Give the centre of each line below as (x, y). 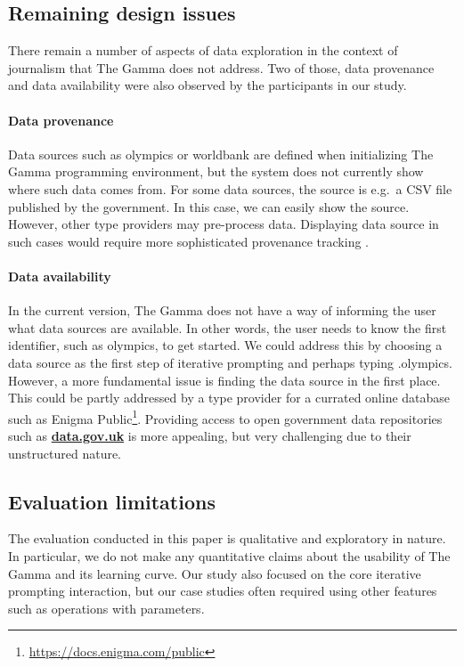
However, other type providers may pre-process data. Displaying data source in (224, 224)
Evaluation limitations (112, 501)
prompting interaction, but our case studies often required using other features (223, 591)
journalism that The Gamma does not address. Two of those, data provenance (221, 67)
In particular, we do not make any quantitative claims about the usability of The (229, 555)
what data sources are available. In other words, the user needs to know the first (228, 327)
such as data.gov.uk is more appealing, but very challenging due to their (210, 435)
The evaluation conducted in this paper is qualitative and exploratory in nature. (227, 538)
